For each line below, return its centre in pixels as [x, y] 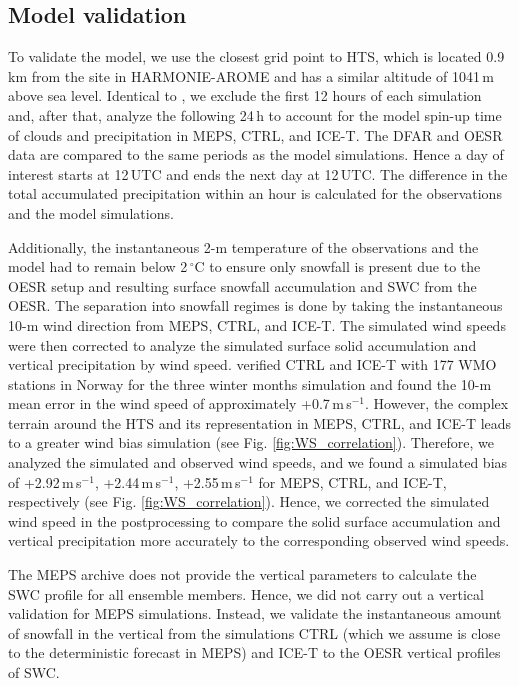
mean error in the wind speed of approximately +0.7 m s [180, 403]
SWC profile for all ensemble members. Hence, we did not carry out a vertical [246, 593]
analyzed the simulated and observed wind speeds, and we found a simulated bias [258, 462]
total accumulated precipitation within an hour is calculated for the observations [255, 193]
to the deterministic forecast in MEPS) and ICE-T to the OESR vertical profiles [254, 652]
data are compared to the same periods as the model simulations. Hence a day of [256, 154]
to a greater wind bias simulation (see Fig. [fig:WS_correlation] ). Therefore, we [251, 442]
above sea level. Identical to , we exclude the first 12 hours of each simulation [245, 95]
